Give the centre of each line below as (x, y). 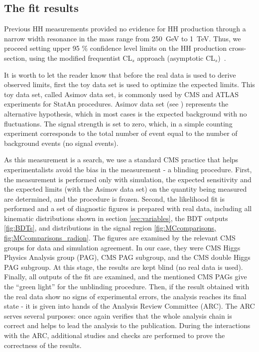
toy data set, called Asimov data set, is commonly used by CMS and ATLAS (122, 94)
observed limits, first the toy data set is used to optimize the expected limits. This (129, 84)
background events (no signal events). (61, 143)
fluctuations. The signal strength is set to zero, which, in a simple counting (118, 123)
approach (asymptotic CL (176, 58)
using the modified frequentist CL (81, 58)
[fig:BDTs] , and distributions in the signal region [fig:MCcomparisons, (110, 228)
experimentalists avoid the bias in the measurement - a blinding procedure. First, (128, 169)
